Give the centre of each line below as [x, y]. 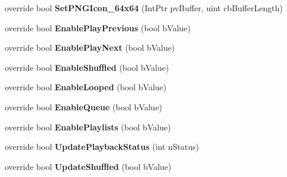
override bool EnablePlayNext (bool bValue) [90, 47]
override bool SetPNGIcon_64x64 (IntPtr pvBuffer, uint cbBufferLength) [144, 8]
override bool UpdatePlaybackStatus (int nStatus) [102, 147]
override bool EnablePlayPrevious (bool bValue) [98, 27]
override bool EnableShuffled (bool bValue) [87, 67]
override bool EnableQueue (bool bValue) [84, 106]
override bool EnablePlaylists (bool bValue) [88, 127]
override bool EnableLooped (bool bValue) [86, 87]
